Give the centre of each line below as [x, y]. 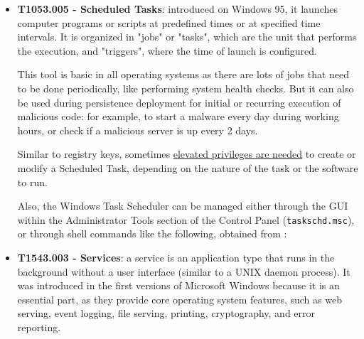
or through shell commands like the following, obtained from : [152, 233]
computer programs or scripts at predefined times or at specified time [169, 22]
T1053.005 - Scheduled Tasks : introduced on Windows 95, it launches [177, 9]
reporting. [39, 327]
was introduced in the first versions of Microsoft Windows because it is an [178, 285]
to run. [32, 182]
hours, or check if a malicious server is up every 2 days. [138, 130]
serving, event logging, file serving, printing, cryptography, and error [166, 313]
